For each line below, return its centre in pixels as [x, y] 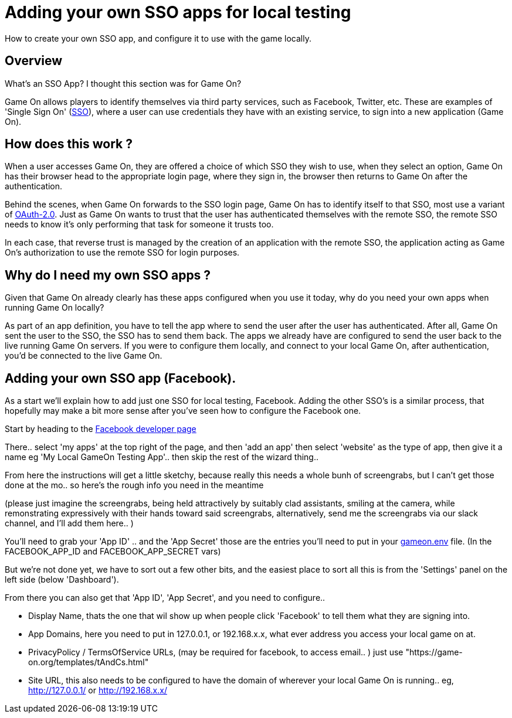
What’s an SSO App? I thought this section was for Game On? [123, 83]
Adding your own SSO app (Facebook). [121, 378]
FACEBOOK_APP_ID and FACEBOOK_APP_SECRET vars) [113, 552]
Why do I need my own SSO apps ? [108, 275]
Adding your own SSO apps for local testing [178, 12]
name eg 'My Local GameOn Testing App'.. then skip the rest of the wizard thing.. [162, 457]
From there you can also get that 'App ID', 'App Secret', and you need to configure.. [165, 598]
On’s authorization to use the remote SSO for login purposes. [122, 253]
